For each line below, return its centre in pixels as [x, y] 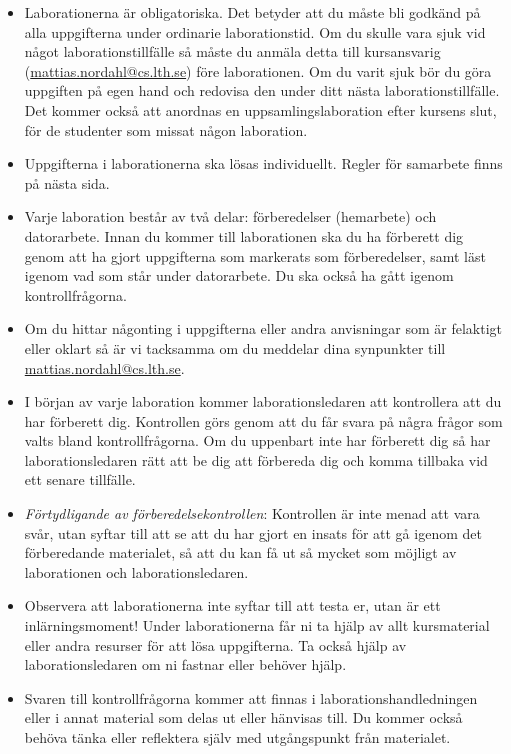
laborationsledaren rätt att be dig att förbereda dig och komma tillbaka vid [256, 459]
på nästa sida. [67, 182]
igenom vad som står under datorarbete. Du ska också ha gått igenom [239, 275]
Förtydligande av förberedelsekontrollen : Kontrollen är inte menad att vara [252, 513]
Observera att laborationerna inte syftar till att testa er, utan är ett [232, 605]
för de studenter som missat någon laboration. [166, 129]
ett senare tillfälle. [80, 479]
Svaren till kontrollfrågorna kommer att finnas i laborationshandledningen [251, 697]
